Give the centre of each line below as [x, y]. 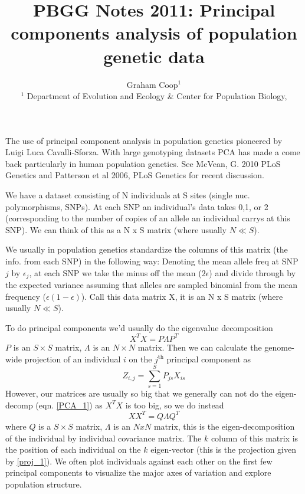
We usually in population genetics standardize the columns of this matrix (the [147, 249]
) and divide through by [252, 272]
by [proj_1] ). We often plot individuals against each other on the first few [139, 461]
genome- [279, 347]
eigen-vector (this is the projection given [223, 449]
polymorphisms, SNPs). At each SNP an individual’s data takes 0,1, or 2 [137, 206]
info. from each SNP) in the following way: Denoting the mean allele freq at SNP [152, 261]
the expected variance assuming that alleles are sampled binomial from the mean [152, 285]
